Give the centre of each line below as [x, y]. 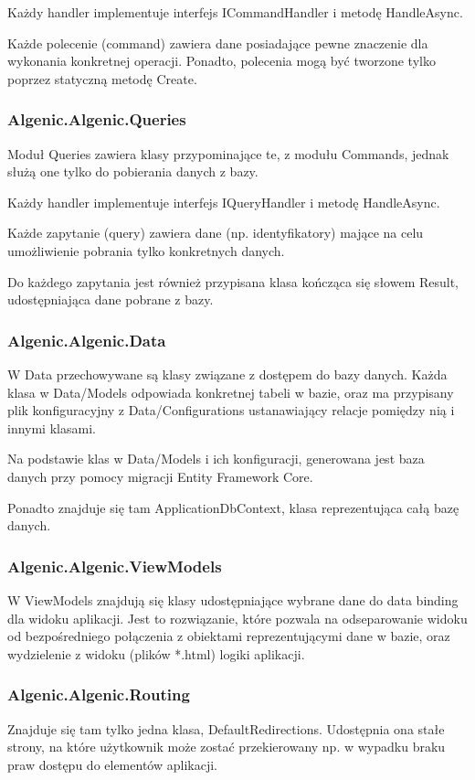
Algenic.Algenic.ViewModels [115, 566]
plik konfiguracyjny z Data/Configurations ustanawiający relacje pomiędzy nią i [231, 410]
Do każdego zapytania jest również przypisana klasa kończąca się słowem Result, [233, 281]
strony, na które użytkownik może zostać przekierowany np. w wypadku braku [227, 747]
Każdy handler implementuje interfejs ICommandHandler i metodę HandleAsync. [235, 12]
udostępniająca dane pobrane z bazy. [111, 299]
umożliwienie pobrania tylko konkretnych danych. [146, 250]
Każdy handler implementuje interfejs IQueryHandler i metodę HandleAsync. [224, 202]
